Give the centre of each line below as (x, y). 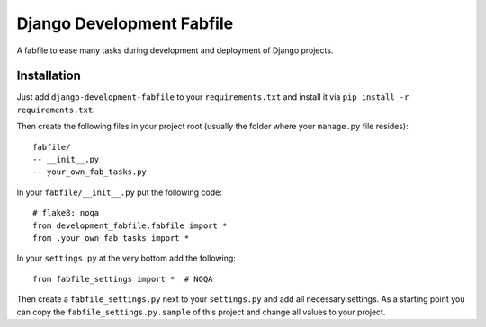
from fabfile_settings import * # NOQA (123, 279)
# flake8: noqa (66, 213)
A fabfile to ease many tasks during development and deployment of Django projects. (175, 50)
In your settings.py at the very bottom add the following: (126, 258)
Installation (49, 76)
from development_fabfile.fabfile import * (130, 225)
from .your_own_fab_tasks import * (111, 238)
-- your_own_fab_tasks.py (90, 172)
